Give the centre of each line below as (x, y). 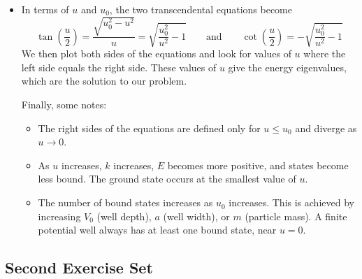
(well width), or (196, 216)
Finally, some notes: (64, 105)
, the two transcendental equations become (201, 9)
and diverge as (326, 128)
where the (325, 53)
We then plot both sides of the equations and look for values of (156, 53)
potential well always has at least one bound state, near (157, 230)
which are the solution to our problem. (104, 81)
